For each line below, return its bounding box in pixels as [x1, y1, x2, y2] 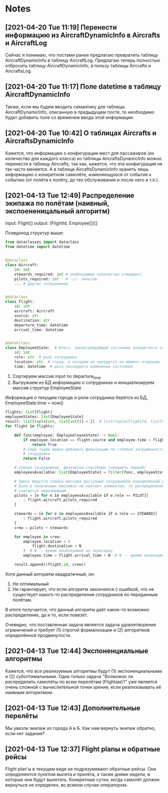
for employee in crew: [14, 534, 61, 540]
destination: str [14, 318, 50, 323]
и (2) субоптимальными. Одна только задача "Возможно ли [5, 673, 133, 679]
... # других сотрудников [14, 281, 68, 286]
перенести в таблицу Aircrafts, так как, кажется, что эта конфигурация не [5, 161, 162, 167]
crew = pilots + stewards [14, 525, 68, 530]
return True [31, 442, 57, 447]
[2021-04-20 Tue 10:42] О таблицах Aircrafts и [5, 129, 156, 138]
